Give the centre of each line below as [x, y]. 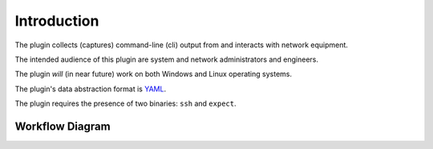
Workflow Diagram [63, 126]
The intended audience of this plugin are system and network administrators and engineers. [167, 59]
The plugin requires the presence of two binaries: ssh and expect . [125, 103]
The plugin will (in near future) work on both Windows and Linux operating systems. [154, 74]
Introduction [57, 21]
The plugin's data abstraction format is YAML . [91, 89]
